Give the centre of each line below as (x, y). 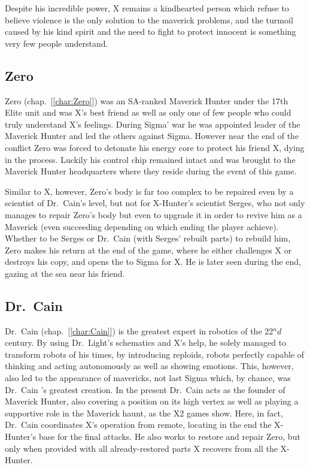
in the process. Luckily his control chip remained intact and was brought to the (150, 159)
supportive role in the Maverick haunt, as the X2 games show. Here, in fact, (144, 413)
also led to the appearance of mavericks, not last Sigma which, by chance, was (148, 378)
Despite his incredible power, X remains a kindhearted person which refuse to (147, 8)
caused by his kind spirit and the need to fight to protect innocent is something (151, 31)
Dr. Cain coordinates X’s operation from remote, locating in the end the (138, 425)
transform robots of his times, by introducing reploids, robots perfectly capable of (155, 354)
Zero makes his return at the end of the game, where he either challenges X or (148, 250)
